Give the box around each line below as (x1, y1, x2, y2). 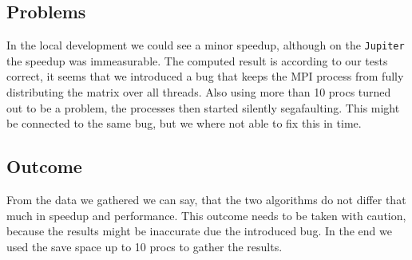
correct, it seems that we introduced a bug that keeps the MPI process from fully (6, 68, 404, 85)
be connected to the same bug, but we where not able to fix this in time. (6, 115, 362, 132)
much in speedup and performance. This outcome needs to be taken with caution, (6, 207, 406, 223)
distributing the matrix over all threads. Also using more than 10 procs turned (6, 84, 391, 100)
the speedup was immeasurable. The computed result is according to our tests (6, 52, 388, 69)
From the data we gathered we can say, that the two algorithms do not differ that (6, 191, 406, 208)
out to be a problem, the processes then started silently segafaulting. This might (6, 99, 400, 116)
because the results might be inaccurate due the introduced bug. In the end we (6, 223, 392, 239)
